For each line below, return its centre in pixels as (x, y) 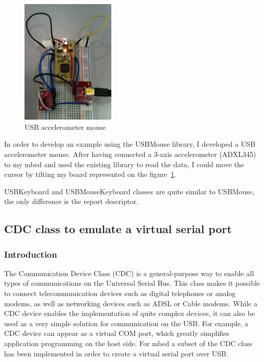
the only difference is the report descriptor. (71, 201)
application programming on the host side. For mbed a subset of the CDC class (128, 343)
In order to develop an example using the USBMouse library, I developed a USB (130, 144)
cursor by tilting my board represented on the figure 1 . (90, 174)
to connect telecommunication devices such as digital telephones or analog (120, 293)
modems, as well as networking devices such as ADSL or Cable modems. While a (131, 303)
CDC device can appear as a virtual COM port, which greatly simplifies (117, 333)
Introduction (31, 254)
